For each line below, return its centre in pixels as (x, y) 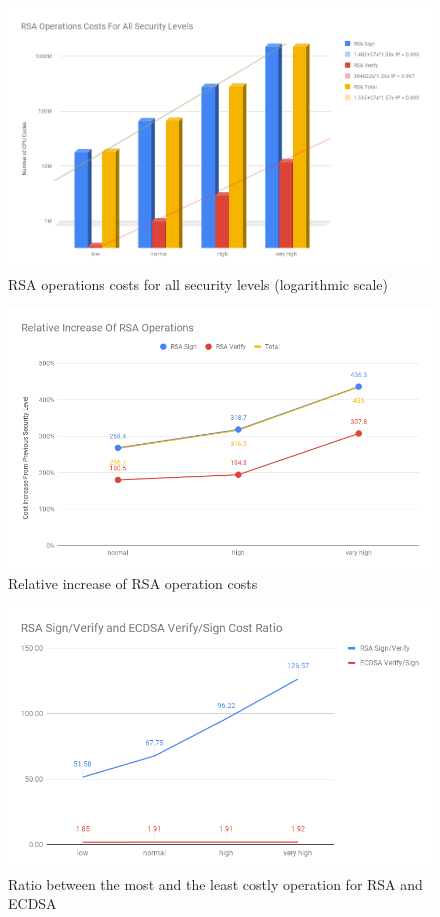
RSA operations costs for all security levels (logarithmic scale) (198, 283)
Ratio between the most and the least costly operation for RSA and (215, 883)
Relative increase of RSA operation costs (133, 583)
